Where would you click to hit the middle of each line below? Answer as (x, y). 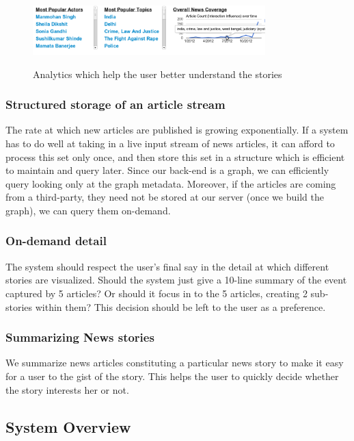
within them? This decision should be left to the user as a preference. (180, 306)
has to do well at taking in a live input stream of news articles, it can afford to (170, 143)
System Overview (68, 426)
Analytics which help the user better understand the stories (158, 74)
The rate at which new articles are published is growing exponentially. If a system (177, 130)
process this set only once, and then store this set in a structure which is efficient (175, 156)
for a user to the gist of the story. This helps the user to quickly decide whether (172, 376)
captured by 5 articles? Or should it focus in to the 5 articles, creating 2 (156, 293)
